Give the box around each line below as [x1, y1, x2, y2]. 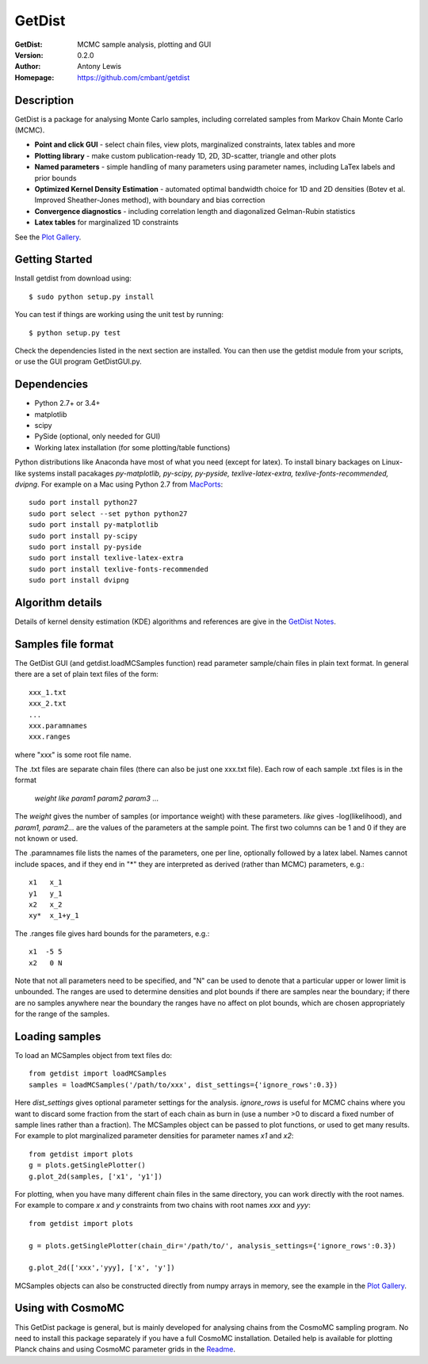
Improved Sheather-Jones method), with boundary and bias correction [34, 195, 266, 205]
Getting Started [14, 253, 93, 266]
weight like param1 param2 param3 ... [34, 793, 159, 803]
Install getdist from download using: [14, 273, 132, 283]
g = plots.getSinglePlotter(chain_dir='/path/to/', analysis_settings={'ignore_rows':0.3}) [29, 1241, 396, 1250]
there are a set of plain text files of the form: [14, 670, 159, 679]
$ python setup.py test [29, 328, 121, 337]
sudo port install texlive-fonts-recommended [29, 564, 209, 574]
